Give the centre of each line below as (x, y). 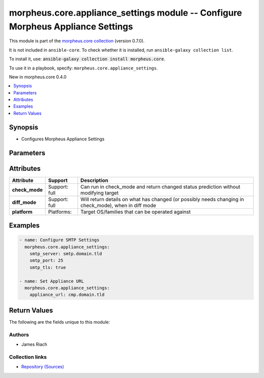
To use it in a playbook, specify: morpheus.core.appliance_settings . (84, 68)
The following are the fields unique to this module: (59, 322)
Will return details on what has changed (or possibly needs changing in (162, 199)
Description (94, 180)
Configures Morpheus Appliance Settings (63, 139)
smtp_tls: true (48, 267)
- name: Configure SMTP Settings (59, 240)
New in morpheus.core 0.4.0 (38, 77)
